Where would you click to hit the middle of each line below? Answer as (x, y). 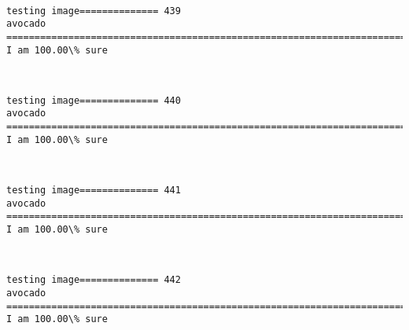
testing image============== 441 (94, 191)
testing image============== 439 (94, 11)
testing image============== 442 (94, 280)
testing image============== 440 (94, 100)
